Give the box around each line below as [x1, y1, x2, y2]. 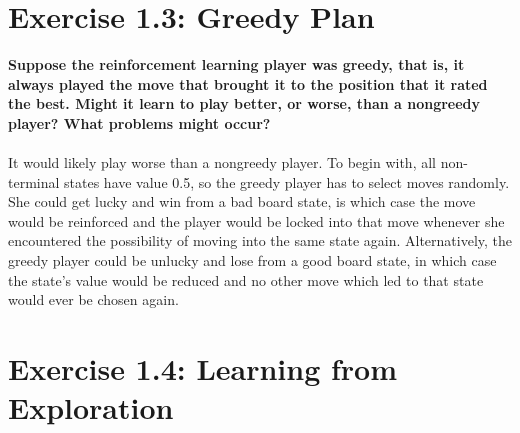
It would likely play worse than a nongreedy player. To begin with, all [8, 152, 436, 173]
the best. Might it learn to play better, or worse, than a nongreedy [8, 93, 481, 114]
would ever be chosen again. [8, 289, 179, 310]
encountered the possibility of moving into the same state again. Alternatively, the [8, 230, 512, 251]
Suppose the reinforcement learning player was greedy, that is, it [8, 54, 465, 75]
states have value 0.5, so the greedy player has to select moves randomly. [64, 171, 510, 192]
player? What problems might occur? [8, 112, 271, 133]
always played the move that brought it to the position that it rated [8, 73, 488, 94]
